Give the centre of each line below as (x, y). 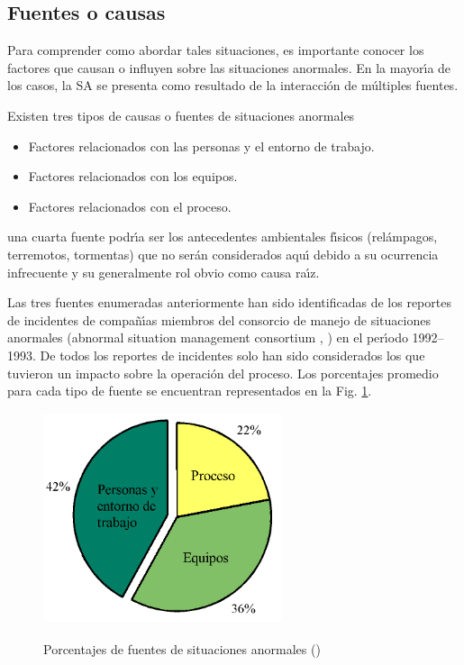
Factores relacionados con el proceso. (130, 206)
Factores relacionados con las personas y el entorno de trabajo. (201, 146)
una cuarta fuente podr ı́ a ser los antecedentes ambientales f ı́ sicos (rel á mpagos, (223, 237)
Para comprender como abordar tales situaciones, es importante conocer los (216, 50)
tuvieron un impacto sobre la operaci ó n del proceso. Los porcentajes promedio (223, 373)
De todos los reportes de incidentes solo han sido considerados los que (232, 355)
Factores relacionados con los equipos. (133, 176)
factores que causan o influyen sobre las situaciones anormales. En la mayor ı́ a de (229, 67)
